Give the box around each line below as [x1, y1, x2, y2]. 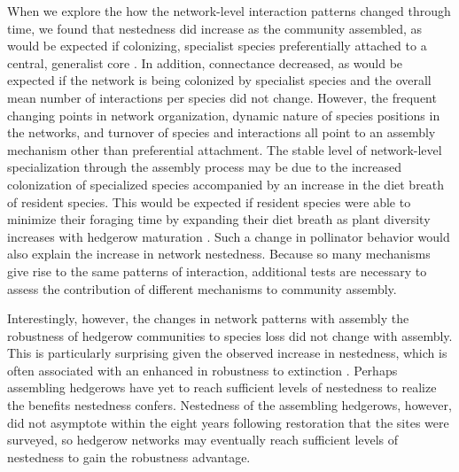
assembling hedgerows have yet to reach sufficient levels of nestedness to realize [7, 378, 437, 397]
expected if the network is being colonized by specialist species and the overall [7, 71, 432, 89]
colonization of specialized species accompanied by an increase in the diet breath [7, 174, 445, 193]
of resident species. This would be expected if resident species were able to [7, 192, 411, 211]
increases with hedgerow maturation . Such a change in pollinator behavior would [7, 227, 450, 245]
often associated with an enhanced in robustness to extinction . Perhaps [7, 360, 398, 379]
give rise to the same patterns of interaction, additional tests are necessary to [7, 261, 427, 280]
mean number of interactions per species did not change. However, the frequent [7, 88, 437, 106]
